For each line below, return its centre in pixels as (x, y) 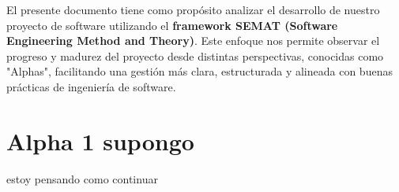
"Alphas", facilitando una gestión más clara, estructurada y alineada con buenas (199, 71)
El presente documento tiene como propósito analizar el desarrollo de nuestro (193, 9)
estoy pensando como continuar (82, 178)
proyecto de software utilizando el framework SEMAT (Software (172, 25)
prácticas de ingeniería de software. (91, 86)
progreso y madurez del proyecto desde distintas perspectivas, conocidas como (195, 55)
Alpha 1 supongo (100, 140)
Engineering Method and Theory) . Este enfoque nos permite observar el (193, 41)
